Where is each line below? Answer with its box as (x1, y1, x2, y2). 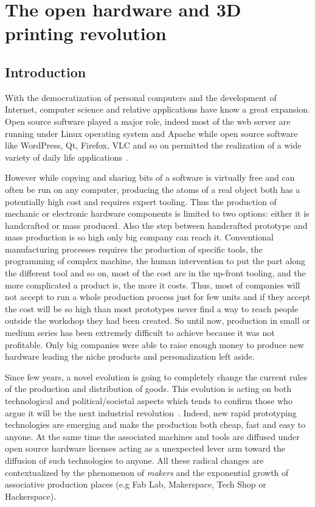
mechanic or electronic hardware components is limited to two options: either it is (5, 207, 310, 220)
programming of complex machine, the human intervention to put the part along (5, 254, 306, 267)
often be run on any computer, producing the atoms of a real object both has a (5, 183, 300, 195)
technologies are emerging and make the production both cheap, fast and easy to (5, 418, 306, 431)
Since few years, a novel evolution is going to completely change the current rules (5, 370, 307, 383)
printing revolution (5, 21, 167, 46)
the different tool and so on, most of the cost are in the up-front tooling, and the (5, 267, 306, 279)
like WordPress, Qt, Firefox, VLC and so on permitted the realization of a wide (5, 139, 302, 152)
